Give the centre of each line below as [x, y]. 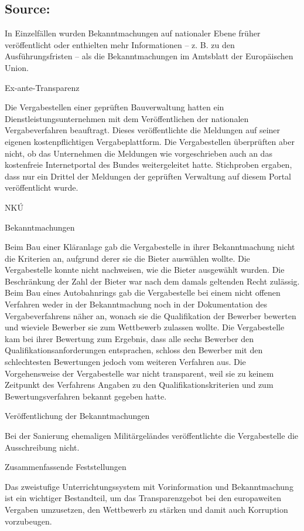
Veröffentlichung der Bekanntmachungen [77, 416]
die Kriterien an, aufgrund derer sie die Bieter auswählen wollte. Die [127, 258]
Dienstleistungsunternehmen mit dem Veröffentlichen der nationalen [127, 118]
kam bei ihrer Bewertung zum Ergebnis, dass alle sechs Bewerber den [129, 338]
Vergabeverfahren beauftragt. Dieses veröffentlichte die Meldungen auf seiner [143, 130]
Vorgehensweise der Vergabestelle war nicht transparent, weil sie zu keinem [139, 373]
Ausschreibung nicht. [42, 447]
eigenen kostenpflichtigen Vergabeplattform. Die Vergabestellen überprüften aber [150, 141]
